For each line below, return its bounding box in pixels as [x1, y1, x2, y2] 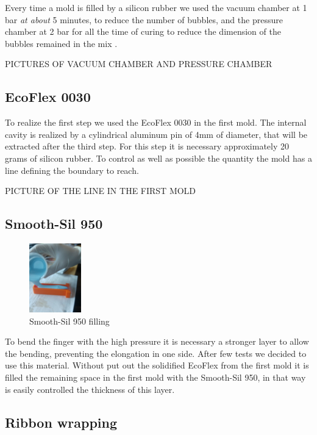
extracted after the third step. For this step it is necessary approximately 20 [5, 140, 289, 153]
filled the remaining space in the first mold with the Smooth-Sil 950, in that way [5, 370, 306, 383]
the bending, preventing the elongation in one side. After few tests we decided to [5, 347, 307, 359]
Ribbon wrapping [5, 412, 118, 431]
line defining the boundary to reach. [5, 164, 139, 176]
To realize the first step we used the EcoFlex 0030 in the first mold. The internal [5, 116, 307, 129]
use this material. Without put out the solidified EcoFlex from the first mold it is [5, 359, 309, 372]
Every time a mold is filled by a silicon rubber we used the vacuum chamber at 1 [5, 1, 307, 13]
